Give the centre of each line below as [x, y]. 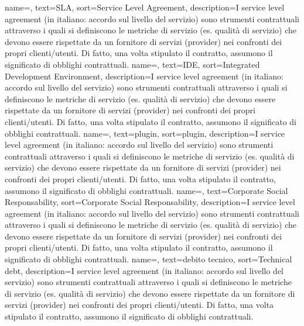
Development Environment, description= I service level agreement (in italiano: [144, 76]
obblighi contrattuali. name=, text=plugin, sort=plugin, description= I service [145, 133]
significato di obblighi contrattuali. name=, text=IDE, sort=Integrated [132, 64]
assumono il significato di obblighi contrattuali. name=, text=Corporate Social [146, 190]
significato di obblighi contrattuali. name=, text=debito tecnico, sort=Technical [148, 259]
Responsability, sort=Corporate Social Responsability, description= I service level [150, 202]
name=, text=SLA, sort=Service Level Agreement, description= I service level [145, 7]
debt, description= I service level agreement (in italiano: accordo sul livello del [144, 270]
